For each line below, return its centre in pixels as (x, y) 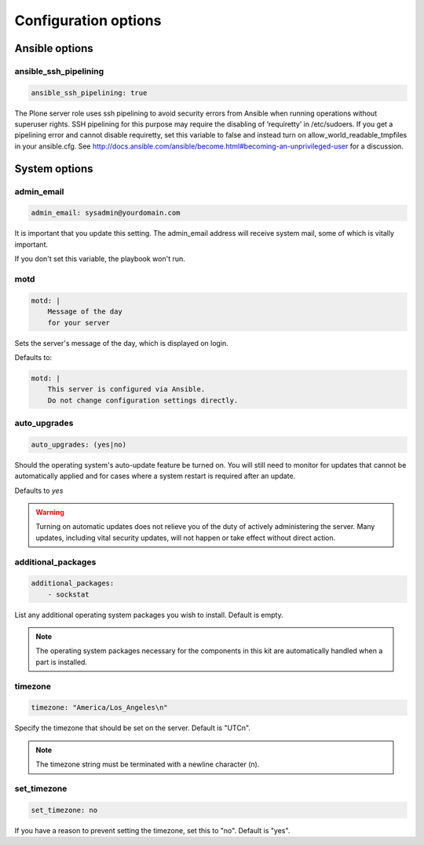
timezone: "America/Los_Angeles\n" (99, 708)
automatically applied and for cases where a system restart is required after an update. (155, 476)
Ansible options (54, 48)
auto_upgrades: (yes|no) (79, 445)
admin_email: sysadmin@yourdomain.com (106, 213)
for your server (79, 323)
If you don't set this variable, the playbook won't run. (100, 259)
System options (54, 169)
